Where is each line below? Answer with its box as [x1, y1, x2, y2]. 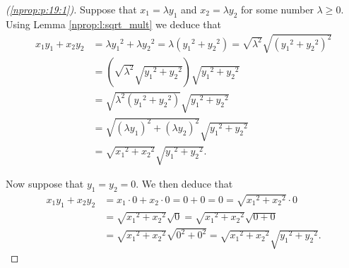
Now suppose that [6, 176, 84, 191]
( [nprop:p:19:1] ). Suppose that [6, 2, 137, 16]
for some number [241, 2, 314, 16]
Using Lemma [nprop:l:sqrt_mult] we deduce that [6, 16, 221, 31]
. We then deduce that [136, 176, 233, 191]
